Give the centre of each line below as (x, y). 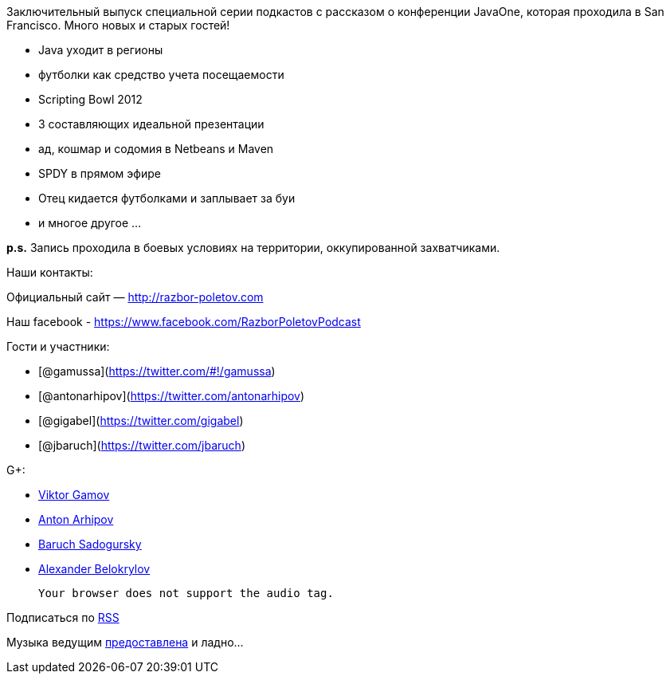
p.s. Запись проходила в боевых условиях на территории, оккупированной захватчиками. (253, 248)
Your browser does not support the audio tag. (186, 593)
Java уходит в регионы (101, 50)
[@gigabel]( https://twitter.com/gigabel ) (141, 421)
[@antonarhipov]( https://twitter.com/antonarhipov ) (172, 396)
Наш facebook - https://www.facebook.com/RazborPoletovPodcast (184, 322)
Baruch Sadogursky (90, 544)
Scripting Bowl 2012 (90, 99)
